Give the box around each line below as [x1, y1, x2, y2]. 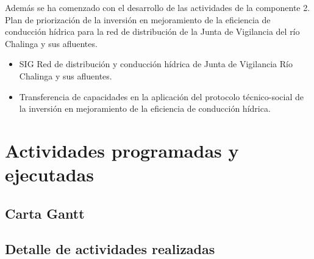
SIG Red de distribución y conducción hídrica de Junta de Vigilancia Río [19, 57, 293, 70]
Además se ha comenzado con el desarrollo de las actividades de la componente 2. [5, 1, 310, 13]
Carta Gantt [5, 203, 85, 222]
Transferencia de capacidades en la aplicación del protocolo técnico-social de [19, 90, 304, 103]
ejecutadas [5, 162, 94, 187]
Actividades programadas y [5, 137, 239, 162]
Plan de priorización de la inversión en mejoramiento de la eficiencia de [5, 13, 271, 26]
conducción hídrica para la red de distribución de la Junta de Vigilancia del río [5, 25, 300, 38]
